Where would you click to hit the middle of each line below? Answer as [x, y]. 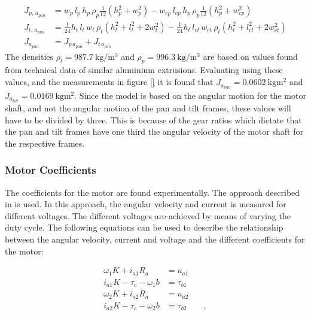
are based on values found [250, 56]
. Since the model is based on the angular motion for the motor [190, 95]
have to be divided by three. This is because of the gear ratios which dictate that [153, 119]
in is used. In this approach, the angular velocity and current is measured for [146, 204]
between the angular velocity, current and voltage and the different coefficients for [155, 239]
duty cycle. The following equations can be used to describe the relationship [144, 227]
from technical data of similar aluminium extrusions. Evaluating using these [144, 70]
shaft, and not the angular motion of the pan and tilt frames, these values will [148, 108]
